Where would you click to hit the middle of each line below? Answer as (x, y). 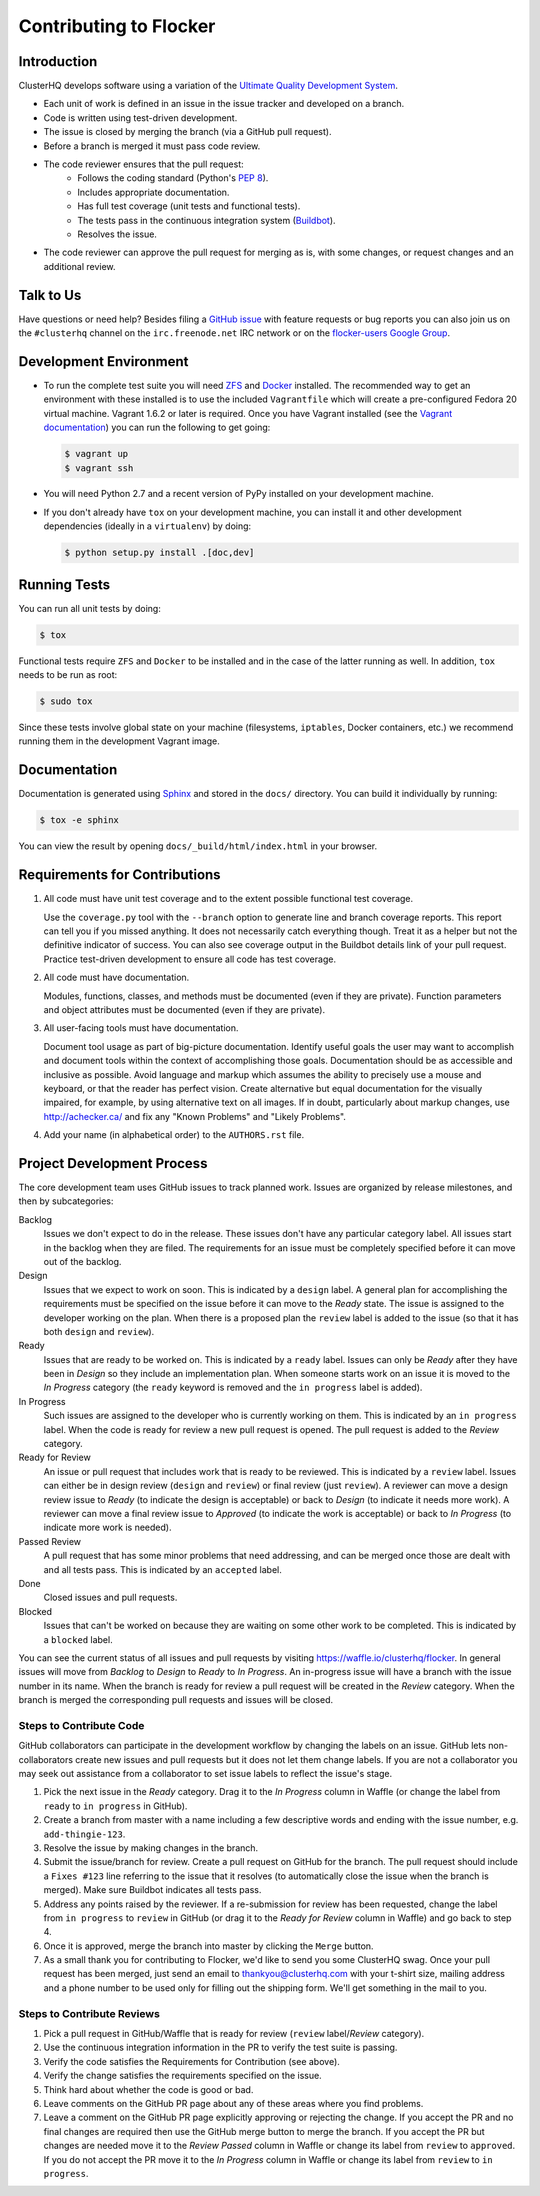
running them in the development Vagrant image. (119, 741)
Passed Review (50, 1541)
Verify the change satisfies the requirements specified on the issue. (182, 2076)
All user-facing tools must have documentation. (141, 1028)
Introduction (58, 61)
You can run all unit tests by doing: (90, 608)
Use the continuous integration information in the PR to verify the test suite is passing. (220, 2047)
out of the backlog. (82, 1261)
